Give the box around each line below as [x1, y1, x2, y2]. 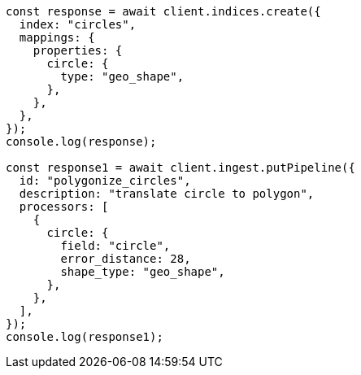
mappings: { [19, 31, 95, 44]
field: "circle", [60, 239, 171, 252]
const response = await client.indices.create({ [6, 5, 321, 18]
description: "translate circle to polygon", [19, 187, 315, 200]
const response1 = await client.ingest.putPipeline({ [6, 161, 355, 174]
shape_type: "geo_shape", [60, 265, 225, 278]
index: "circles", [19, 18, 137, 31]
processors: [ [19, 200, 109, 213]
